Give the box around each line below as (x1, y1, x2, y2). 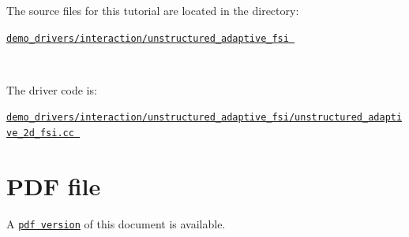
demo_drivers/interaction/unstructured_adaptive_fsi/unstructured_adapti (6, 112, 403, 124)
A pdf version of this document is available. (6, 215, 226, 231)
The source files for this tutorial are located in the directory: (6, 2, 299, 18)
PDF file (6, 169, 101, 202)
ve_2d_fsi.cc (6, 128, 74, 139)
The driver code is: (6, 81, 97, 98)
